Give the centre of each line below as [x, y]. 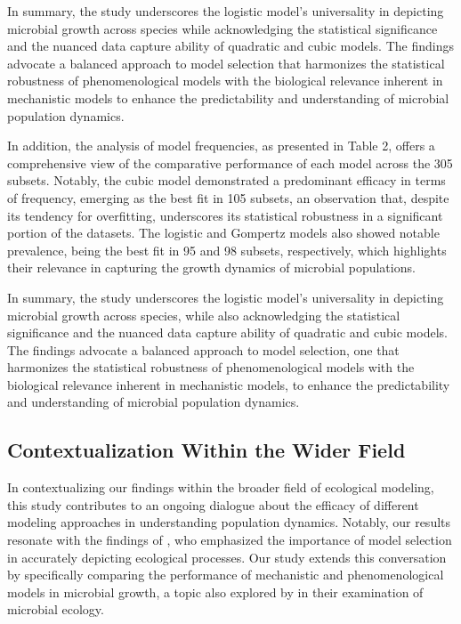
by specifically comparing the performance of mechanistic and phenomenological [226, 575]
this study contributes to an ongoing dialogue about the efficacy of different [213, 504]
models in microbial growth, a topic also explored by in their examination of [215, 592]
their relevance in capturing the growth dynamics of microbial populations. [211, 267]
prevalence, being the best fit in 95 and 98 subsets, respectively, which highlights [227, 250]
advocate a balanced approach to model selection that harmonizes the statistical [226, 63]
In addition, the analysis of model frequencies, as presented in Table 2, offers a [221, 146]
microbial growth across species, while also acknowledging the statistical [204, 315]
